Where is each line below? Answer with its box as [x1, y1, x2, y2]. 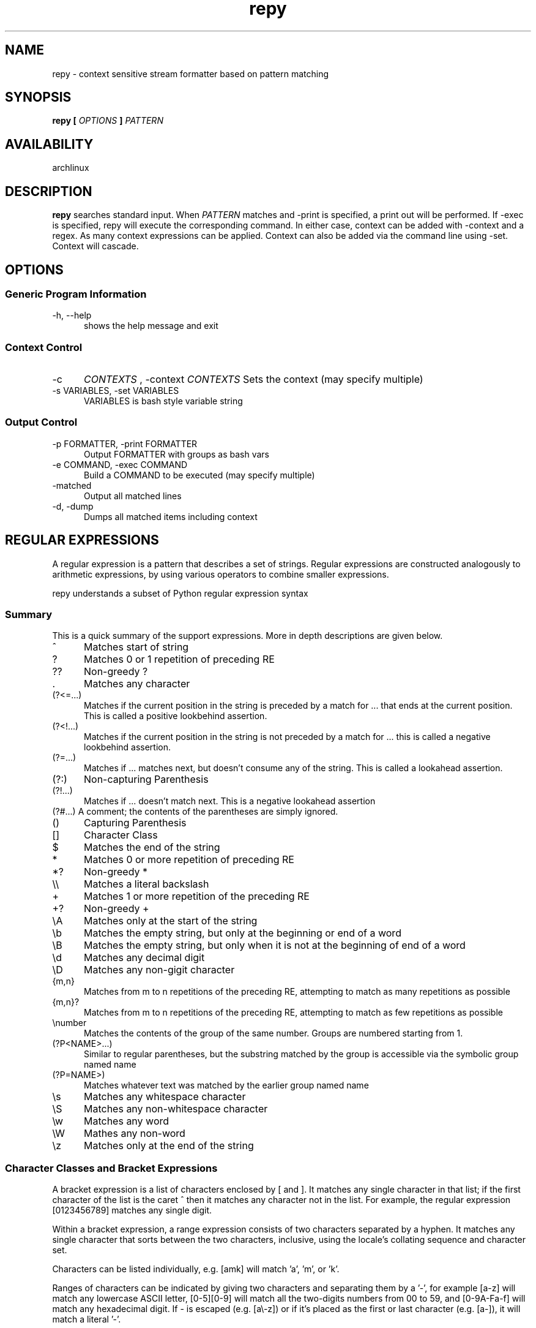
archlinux [52, 162, 89, 173]
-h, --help [52, 310, 92, 321]
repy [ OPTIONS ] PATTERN [52, 115, 163, 126]
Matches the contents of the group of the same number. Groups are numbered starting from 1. [84, 1028, 463, 1039]
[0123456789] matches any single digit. [52, 1205, 212, 1216]
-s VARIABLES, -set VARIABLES [52, 385, 179, 396]
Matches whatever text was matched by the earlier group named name [84, 1080, 369, 1091]
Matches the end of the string [83, 841, 220, 854]
